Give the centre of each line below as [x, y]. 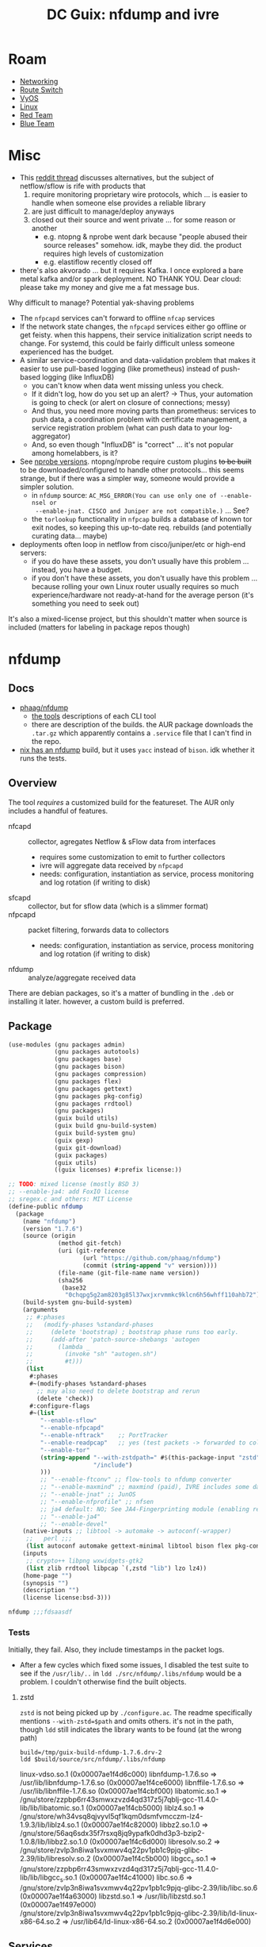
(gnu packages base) [88, 1059]
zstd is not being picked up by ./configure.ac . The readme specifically [136, 1713]
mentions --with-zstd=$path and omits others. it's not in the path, [127, 1721]
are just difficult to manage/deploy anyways [103, 211]
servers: [33, 553]
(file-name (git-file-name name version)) [129, 1273]
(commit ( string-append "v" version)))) [150, 1265]
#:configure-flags [59, 1406]
